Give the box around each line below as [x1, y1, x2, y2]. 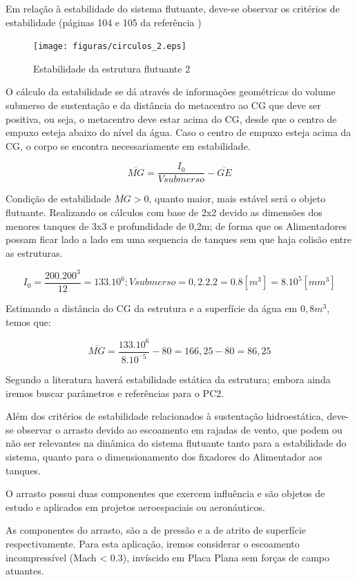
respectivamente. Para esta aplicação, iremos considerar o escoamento [6, 536, 300, 551]
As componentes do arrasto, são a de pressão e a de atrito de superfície [6, 523, 307, 537]
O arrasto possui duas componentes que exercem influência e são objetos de [6, 486, 325, 501]
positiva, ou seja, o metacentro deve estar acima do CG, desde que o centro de [6, 111, 337, 126]
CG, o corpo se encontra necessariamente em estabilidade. [6, 138, 251, 153]
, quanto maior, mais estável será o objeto [148, 191, 326, 206]
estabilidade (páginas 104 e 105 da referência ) [6, 14, 202, 29]
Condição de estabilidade [6, 191, 111, 206]
